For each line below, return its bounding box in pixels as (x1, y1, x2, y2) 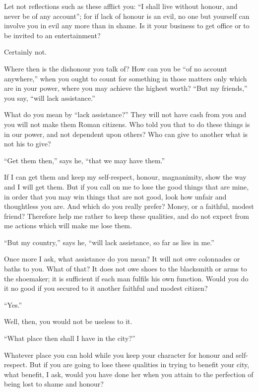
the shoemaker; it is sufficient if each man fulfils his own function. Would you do (4, 273, 249, 283)
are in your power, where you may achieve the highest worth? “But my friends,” (4, 83, 248, 93)
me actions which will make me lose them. (4, 220, 132, 231)
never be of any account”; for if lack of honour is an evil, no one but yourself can (4, 10, 250, 21)
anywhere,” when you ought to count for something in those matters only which (4, 73, 247, 83)
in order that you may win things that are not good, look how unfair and (4, 191, 227, 201)
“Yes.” (4, 299, 22, 310)
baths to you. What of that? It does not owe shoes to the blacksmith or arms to (4, 263, 247, 274)
